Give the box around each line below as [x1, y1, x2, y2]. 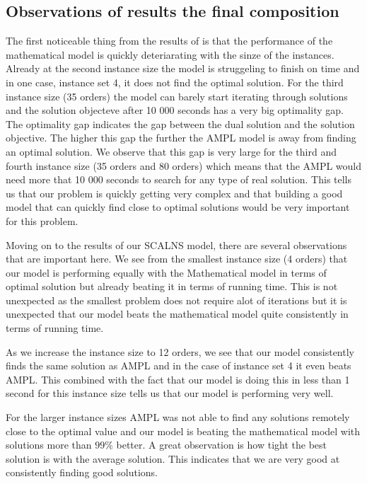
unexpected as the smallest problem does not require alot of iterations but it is [6, 292, 347, 307]
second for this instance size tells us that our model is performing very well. [6, 386, 334, 401]
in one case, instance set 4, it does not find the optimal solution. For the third [6, 74, 344, 89]
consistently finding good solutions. [6, 465, 158, 480]
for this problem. [6, 213, 78, 228]
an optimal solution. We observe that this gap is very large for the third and [6, 144, 337, 159]
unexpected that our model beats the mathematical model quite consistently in [6, 306, 349, 321]
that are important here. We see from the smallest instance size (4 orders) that [6, 251, 348, 266]
